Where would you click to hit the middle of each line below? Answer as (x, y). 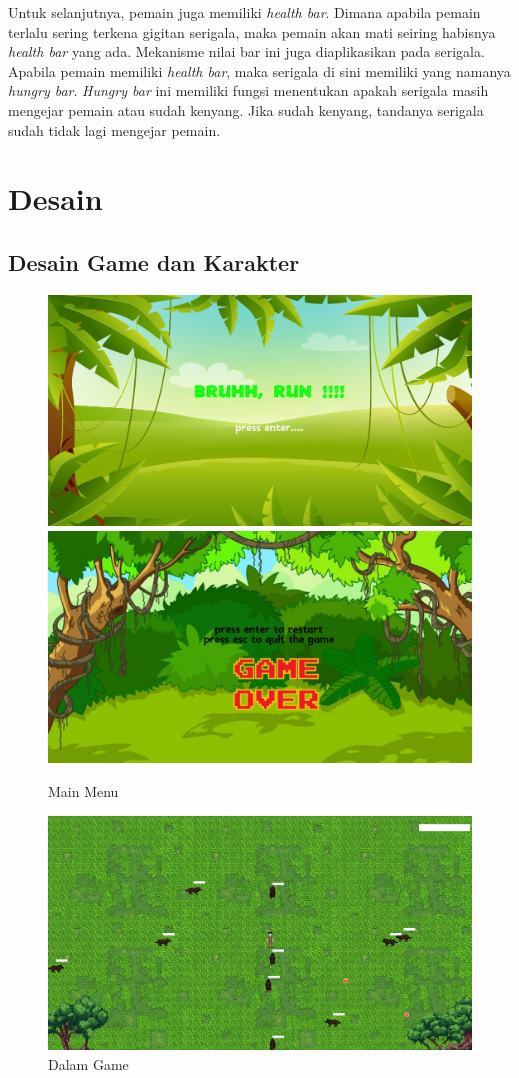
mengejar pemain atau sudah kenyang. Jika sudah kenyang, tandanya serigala (246, 109)
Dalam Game (88, 1064)
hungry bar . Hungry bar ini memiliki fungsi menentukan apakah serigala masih (248, 90)
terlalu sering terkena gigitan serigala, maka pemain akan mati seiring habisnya (252, 31)
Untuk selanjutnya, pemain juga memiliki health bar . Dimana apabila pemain (244, 12)
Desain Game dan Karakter (154, 261)
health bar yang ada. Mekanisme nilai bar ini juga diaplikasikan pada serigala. (246, 51)
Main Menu (83, 791)
